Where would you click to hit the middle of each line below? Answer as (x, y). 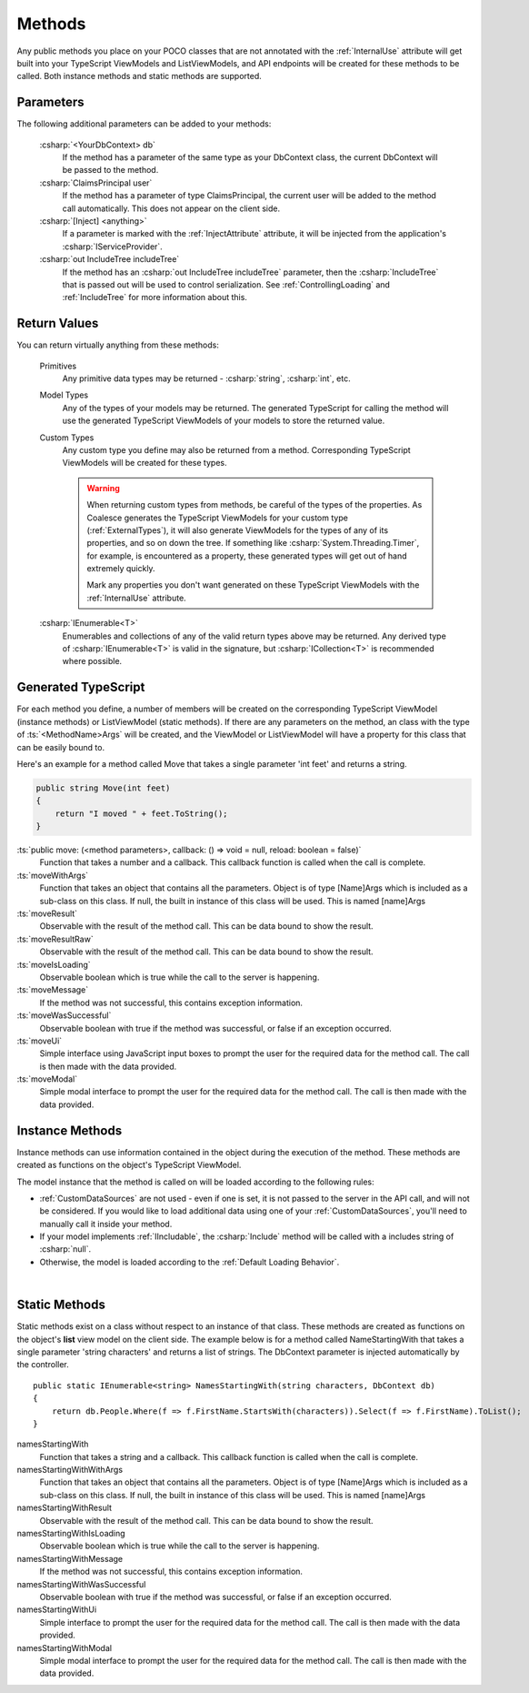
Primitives (58, 366)
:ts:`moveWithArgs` (53, 875)
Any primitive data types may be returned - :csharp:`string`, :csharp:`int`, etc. (206, 378)
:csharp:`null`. (65, 1249)
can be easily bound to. (60, 747)
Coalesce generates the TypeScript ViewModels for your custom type (218, 518)
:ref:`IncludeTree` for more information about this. (155, 297)
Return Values (58, 323)
